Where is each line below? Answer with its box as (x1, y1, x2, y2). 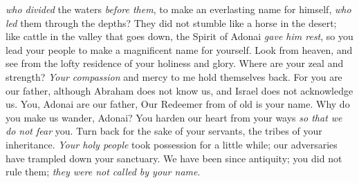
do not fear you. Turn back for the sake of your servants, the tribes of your (6, 124, 322, 138)
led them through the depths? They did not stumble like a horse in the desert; (6, 15, 337, 30)
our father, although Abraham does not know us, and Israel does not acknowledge (6, 83, 353, 97)
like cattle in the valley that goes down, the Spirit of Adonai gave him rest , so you (6, 29, 353, 44)
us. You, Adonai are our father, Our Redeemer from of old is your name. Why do (6, 97, 350, 111)
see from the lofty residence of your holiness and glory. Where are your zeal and (6, 56, 344, 70)
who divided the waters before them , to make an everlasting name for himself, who (6, 2, 351, 16)
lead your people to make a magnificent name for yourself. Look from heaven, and (6, 42, 353, 57)
